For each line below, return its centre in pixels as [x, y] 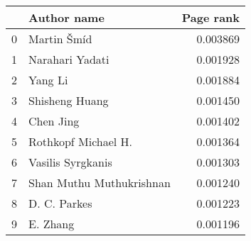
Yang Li [48, 80]
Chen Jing [54, 121]
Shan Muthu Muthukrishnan [100, 183]
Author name [66, 17]
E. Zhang [52, 224]
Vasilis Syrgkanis [70, 162]
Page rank [211, 17]
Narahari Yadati [69, 59]
